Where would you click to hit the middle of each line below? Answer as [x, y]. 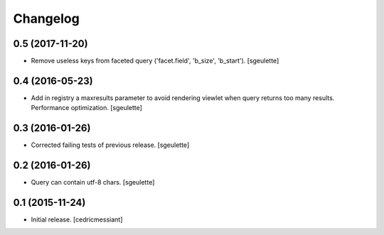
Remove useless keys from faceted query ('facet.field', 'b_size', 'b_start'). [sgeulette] [155, 61]
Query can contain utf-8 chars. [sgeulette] [93, 182]
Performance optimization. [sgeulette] [86, 108]
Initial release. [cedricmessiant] [77, 219]
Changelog [46, 18]
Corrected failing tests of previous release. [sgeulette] [110, 145]
